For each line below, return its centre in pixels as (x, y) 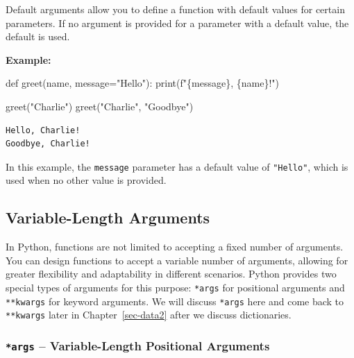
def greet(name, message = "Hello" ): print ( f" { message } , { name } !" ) (142, 83)
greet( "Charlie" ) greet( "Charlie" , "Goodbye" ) (100, 106)
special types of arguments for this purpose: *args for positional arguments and (175, 287)
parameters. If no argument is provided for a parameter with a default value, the (177, 23)
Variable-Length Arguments (108, 218)
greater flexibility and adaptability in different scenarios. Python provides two (171, 274)
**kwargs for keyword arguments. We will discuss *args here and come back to (175, 301)
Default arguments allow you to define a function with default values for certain (175, 9)
